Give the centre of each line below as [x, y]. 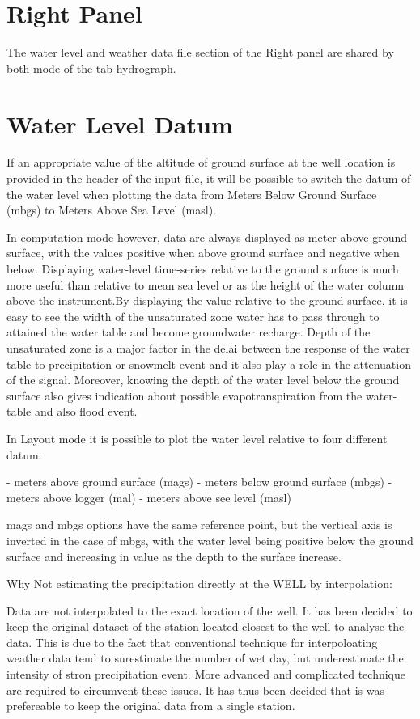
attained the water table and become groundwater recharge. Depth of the [189, 332]
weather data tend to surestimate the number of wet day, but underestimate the [205, 658]
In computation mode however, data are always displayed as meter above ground [207, 237]
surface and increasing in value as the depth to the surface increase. [174, 556]
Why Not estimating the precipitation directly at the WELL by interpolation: [199, 584]
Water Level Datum [120, 123]
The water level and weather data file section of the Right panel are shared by [200, 52]
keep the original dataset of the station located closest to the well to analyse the [206, 626]
